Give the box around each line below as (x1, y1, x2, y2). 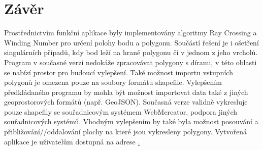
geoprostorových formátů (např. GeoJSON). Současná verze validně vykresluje (4, 96, 248, 107)
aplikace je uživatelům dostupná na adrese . (4, 136, 140, 146)
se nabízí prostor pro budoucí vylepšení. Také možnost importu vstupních (4, 67, 233, 77)
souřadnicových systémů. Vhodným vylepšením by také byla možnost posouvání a (4, 116, 258, 127)
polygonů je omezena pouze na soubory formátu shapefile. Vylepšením (4, 77, 222, 87)
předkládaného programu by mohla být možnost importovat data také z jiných (4, 86, 248, 97)
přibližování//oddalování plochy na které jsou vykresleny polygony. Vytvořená (4, 126, 247, 137)
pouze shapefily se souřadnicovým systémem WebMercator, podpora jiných (4, 106, 238, 117)
